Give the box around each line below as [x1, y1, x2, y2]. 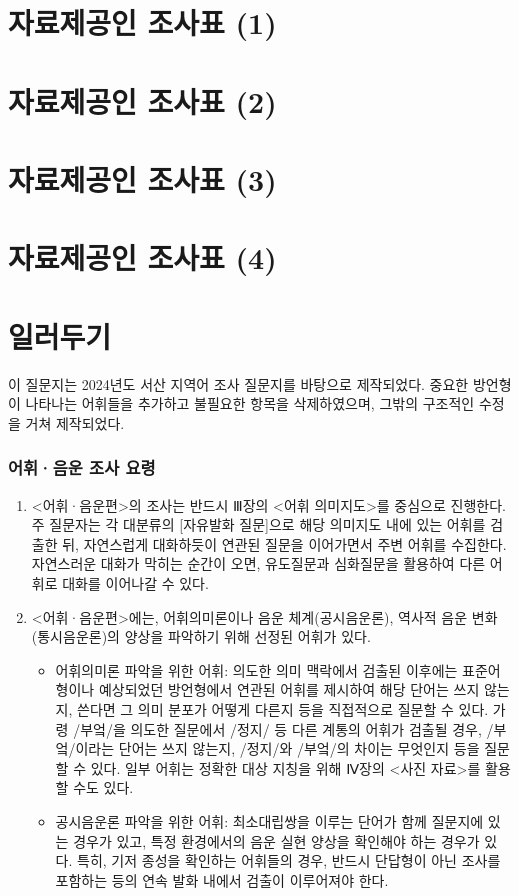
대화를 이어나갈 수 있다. [62, 573, 209, 593]
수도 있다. [73, 777, 134, 798]
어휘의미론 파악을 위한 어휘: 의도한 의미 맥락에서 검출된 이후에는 [55, 659, 458, 680]
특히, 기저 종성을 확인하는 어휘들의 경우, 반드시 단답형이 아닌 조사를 [77, 850, 501, 871]
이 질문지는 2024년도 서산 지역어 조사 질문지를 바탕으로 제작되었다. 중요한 [8, 373, 469, 394]
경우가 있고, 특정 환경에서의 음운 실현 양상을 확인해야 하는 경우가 [73, 830, 480, 851]
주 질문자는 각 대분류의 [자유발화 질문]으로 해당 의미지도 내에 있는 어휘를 [31, 514, 486, 535]
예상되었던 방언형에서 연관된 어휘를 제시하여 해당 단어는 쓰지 [98, 679, 480, 700]
